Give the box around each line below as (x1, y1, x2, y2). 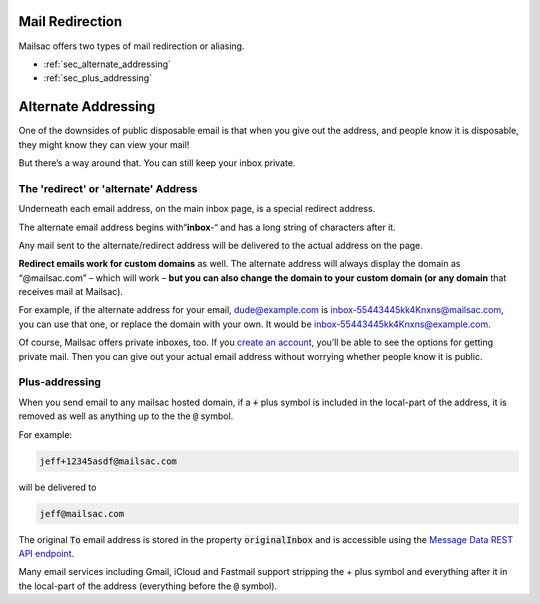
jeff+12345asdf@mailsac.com (39, 455, 177, 467)
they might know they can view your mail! (18, 138, 190, 150)
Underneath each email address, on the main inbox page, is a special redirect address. (18, 203, 376, 215)
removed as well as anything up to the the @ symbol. (18, 410, 234, 422)
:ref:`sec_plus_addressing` (43, 72, 153, 84)
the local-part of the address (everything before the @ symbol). (18, 580, 278, 592)
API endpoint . (18, 547, 75, 559)
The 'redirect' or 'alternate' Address (18, 181, 198, 195)
